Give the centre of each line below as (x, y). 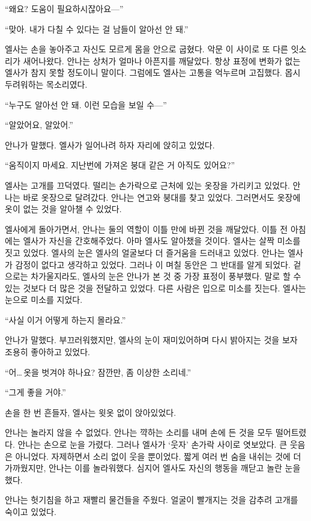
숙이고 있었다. (31, 511)
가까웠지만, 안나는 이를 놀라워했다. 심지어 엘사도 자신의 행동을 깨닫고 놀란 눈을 (153, 468)
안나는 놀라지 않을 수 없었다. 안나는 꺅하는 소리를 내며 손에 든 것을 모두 (139, 432)
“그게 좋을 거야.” (35, 392)
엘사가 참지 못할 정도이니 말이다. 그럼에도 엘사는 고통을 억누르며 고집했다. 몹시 (153, 72)
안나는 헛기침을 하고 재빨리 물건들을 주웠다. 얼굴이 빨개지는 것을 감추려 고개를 (152, 500)
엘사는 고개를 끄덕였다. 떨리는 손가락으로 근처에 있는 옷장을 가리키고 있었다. (147, 185)
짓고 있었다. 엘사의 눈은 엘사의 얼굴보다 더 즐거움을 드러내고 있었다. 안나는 (145, 252)
